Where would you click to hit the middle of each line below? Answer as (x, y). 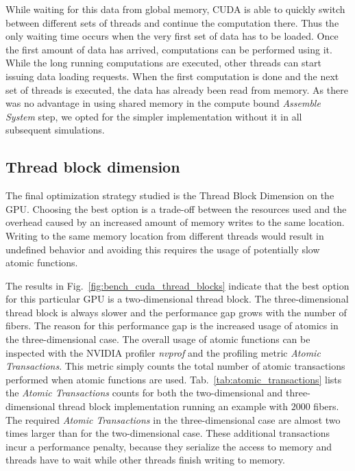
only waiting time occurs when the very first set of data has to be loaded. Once (172, 36)
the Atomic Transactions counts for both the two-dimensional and (144, 393)
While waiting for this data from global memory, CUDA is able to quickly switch (175, 9)
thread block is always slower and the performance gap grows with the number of (176, 312)
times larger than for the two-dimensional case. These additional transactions (168, 433)
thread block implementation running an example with (173, 406)
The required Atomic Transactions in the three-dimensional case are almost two (173, 419)
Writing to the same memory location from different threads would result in (165, 235)
